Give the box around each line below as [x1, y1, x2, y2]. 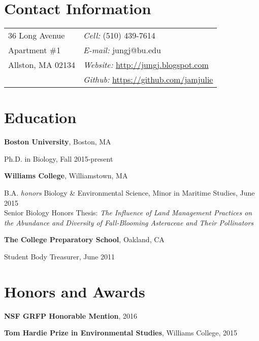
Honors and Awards [4, 281, 145, 301]
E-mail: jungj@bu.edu [83, 44, 161, 56]
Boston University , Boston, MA [4, 136, 111, 147]
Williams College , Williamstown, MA [4, 170, 128, 181]
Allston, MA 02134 [8, 59, 76, 71]
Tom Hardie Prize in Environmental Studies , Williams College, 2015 [4, 327, 238, 338]
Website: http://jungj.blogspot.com [83, 59, 209, 71]
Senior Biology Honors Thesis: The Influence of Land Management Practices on [4, 207, 252, 218]
